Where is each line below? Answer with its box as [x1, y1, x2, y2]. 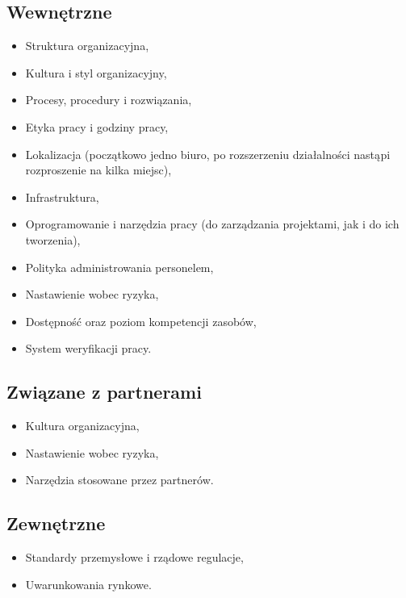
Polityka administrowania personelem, [25, 258, 214, 275]
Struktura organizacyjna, [25, 37, 149, 54]
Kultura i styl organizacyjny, [25, 64, 167, 81]
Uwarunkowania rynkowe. [25, 575, 152, 592]
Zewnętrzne [6, 511, 106, 536]
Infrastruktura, [25, 188, 99, 205]
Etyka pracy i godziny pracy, [25, 118, 169, 135]
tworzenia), [25, 231, 81, 248]
